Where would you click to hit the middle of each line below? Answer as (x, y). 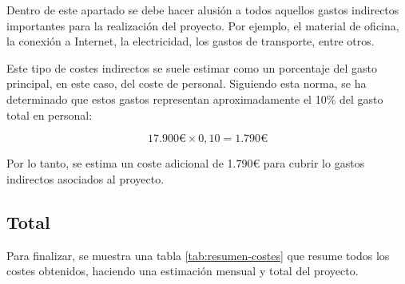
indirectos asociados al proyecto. (85, 178)
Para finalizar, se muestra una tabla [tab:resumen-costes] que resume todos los (198, 255)
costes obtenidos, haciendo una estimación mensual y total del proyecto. (183, 271)
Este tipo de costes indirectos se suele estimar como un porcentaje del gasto (192, 67)
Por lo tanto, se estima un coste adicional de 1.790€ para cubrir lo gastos (186, 163)
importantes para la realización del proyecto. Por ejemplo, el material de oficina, (203, 25)
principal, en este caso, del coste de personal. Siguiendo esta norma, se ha (187, 83)
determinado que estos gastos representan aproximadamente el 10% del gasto (195, 99)
